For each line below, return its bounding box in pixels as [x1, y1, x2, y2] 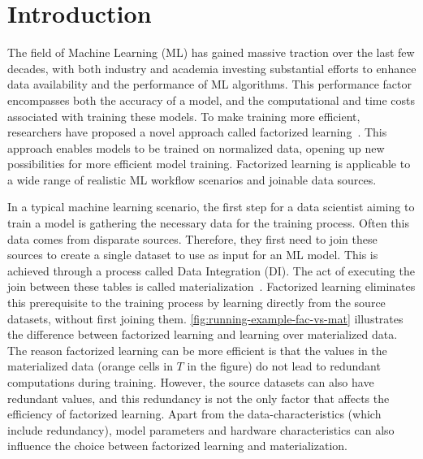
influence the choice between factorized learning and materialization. [7, 437, 347, 454]
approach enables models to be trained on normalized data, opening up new [7, 139, 385, 156]
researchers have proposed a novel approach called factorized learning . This [7, 123, 387, 141]
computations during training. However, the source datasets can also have [7, 374, 374, 390]
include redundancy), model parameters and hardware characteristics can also [7, 421, 395, 438]
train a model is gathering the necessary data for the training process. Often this [7, 214, 409, 232]
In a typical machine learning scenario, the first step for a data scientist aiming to [7, 198, 415, 215]
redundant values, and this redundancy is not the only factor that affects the [7, 389, 390, 406]
